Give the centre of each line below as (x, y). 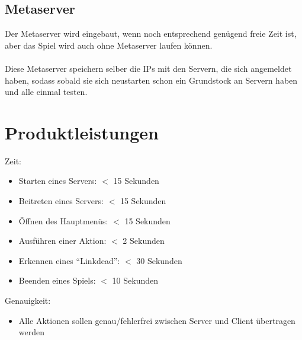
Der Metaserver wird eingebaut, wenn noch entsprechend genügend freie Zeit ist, (151, 34)
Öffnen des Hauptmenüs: (63, 220)
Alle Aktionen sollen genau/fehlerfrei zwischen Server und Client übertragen (157, 320)
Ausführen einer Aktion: (62, 241)
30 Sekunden (159, 260)
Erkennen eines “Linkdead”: (69, 260)
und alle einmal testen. (46, 92)
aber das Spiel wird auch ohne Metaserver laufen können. (109, 45)
